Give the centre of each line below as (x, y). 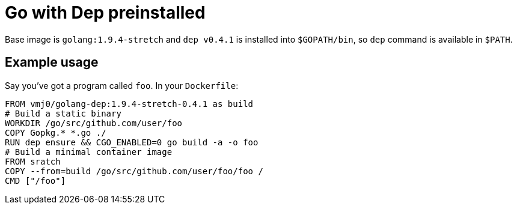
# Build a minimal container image (89, 152)
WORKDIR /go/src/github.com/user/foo (94, 123)
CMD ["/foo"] (35, 180)
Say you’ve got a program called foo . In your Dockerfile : (122, 85)
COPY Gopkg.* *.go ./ (56, 132)
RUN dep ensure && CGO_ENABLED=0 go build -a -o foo (132, 142)
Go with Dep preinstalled (105, 13)
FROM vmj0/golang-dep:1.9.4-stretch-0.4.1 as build (129, 104)
